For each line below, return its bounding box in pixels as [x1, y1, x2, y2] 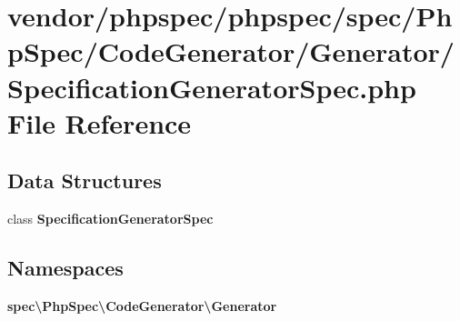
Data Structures [7, 166, 162, 195]
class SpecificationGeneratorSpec [7, 209, 214, 228]
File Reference [7, 104, 192, 141]
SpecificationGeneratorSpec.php [7, 68, 416, 105]
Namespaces [7, 254, 124, 282]
